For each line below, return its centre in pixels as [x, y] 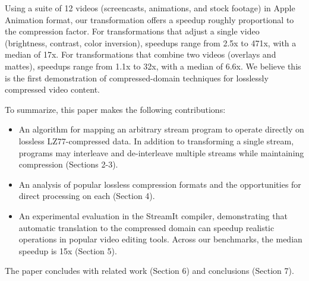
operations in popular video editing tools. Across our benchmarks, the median [160, 239]
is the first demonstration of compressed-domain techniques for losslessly [137, 78]
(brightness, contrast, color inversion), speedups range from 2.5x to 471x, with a [151, 42]
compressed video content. [53, 89]
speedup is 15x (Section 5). [68, 250]
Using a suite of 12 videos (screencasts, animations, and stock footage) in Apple [150, 8]
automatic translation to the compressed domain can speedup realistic [146, 227]
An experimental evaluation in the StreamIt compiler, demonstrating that [153, 215]
